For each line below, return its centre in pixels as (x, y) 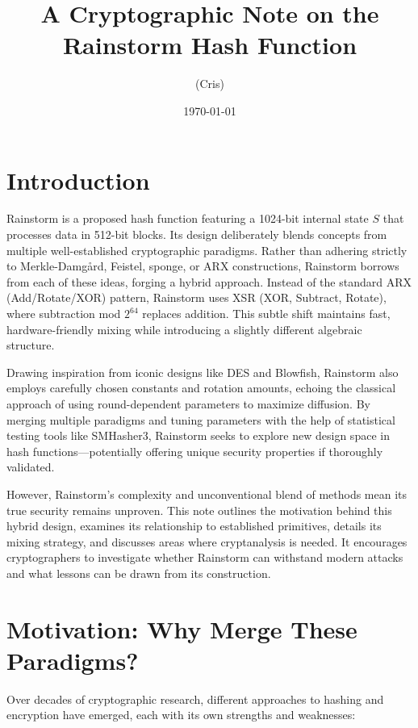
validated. (31, 467)
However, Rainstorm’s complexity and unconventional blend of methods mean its (207, 494)
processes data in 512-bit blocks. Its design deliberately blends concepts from (197, 234)
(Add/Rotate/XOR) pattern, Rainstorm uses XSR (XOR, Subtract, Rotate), (196, 297)
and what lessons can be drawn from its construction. (139, 573)
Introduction (78, 180)
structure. (31, 345)
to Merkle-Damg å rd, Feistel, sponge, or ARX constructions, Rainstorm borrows (203, 266)
